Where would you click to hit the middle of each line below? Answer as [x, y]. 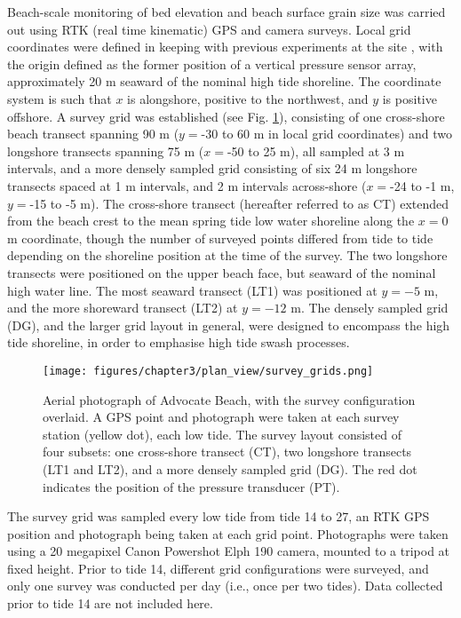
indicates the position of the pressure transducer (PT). [191, 486]
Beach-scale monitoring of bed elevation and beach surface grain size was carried [227, 12]
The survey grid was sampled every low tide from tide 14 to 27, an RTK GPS [219, 516]
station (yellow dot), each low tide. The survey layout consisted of [222, 434]
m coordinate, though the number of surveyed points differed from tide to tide [220, 238]
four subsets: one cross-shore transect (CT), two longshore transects [227, 452]
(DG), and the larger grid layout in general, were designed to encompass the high [229, 325]
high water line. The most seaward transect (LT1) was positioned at [192, 290]
